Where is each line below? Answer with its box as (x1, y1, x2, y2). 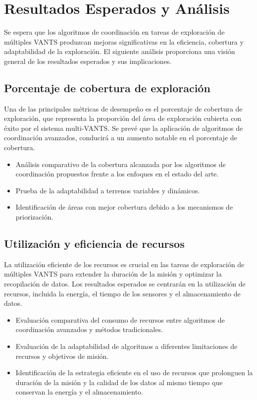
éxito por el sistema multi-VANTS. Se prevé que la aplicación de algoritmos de (4, 122, 243, 133)
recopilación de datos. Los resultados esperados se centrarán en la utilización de (4, 279, 246, 289)
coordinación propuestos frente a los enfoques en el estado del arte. (15, 169, 219, 179)
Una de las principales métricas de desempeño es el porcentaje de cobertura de (4, 103, 243, 114)
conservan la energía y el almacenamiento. (15, 387, 143, 397)
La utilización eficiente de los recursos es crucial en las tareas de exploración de (4, 259, 245, 269)
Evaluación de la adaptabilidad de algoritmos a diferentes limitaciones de (15, 341, 238, 351)
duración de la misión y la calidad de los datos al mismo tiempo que (15, 377, 223, 387)
